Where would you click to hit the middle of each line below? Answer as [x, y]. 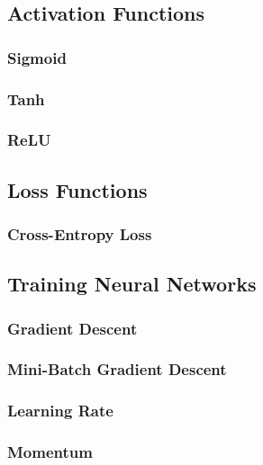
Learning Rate [60, 411]
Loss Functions [77, 189]
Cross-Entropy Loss [80, 234]
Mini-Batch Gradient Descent [117, 369]
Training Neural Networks [132, 284]
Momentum [50, 452]
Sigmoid [37, 57]
